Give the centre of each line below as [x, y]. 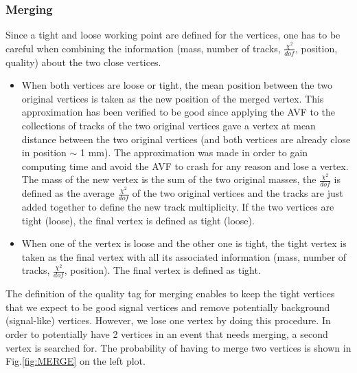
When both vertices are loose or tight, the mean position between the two [177, 85]
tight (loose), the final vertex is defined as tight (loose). [138, 220]
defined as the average [68, 193]
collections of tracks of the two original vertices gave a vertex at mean [169, 126]
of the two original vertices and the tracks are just [238, 193]
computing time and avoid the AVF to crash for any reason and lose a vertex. [185, 166]
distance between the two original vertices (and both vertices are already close [186, 139]
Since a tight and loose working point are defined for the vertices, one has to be [173, 35]
